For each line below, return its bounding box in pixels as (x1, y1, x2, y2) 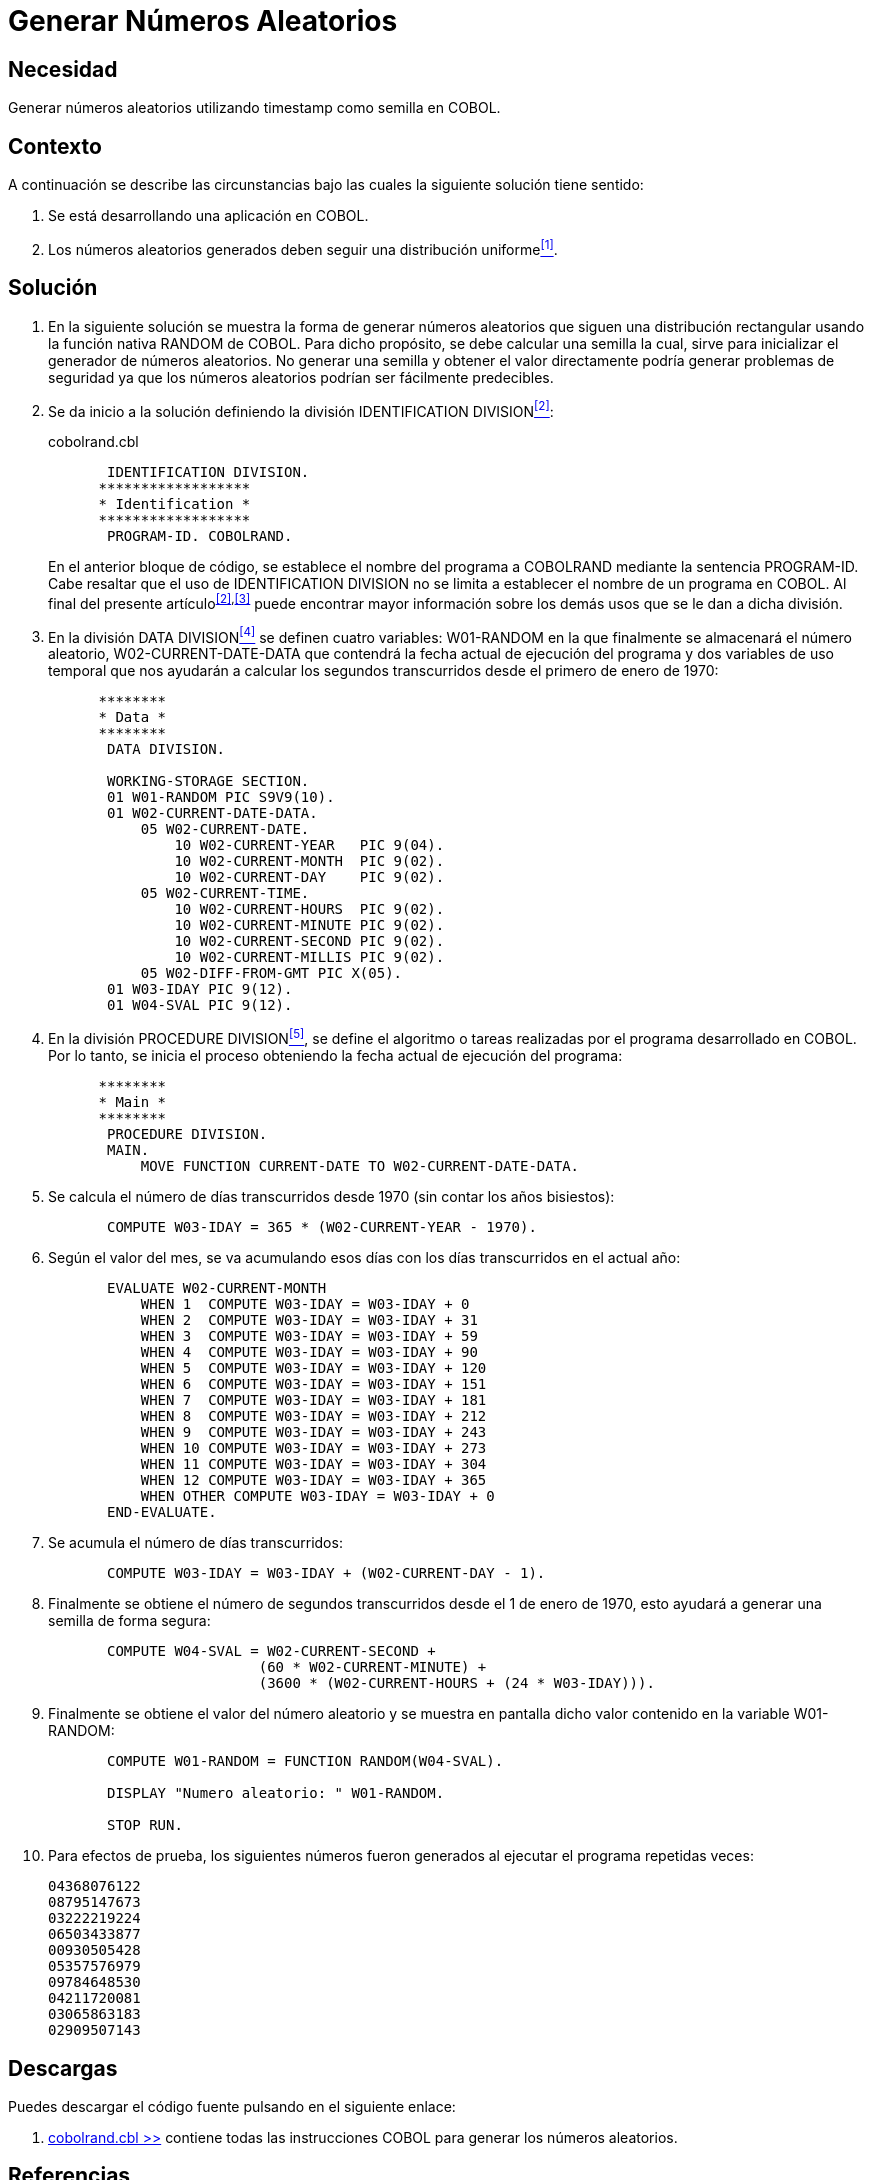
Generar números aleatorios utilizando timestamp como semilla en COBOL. (8, 99, 501, 117)
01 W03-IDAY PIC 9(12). (107, 981, 293, 998)
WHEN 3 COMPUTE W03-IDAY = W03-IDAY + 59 (140, 1328, 478, 1345)
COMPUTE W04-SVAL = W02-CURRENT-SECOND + (107, 1643, 436, 1660)
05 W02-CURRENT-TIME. (140, 885, 310, 902)
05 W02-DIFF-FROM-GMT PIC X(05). (140, 965, 403, 982)
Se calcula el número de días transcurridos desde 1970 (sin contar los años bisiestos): (48, 1188, 615, 1206)
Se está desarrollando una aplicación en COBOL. (48, 207, 369, 225)
